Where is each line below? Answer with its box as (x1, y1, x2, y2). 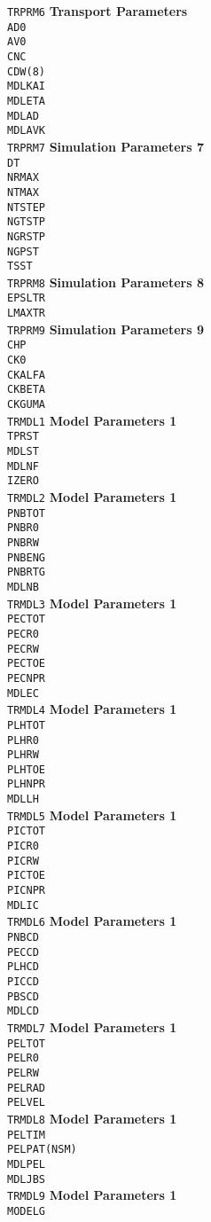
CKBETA (7, 383, 45, 396)
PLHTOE (7, 763, 45, 776)
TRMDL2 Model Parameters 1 (7, 488, 177, 505)
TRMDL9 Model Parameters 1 (7, 1186, 177, 1204)
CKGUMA (7, 398, 45, 411)
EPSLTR (7, 292, 45, 305)
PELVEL (7, 1096, 45, 1109)
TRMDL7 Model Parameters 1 (7, 1017, 177, 1036)
